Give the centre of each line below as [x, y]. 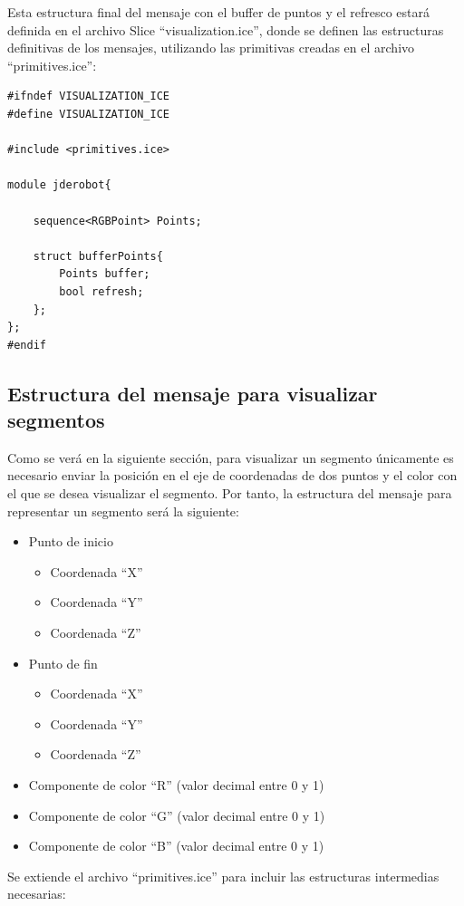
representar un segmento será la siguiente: [123, 511]
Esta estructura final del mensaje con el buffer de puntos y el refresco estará [218, 12]
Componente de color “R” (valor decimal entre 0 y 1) [176, 785]
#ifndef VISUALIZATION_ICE [88, 96]
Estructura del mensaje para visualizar [193, 393]
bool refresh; [101, 291]
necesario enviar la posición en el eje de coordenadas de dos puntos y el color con [232, 475]
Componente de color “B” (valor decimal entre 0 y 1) [176, 846]
